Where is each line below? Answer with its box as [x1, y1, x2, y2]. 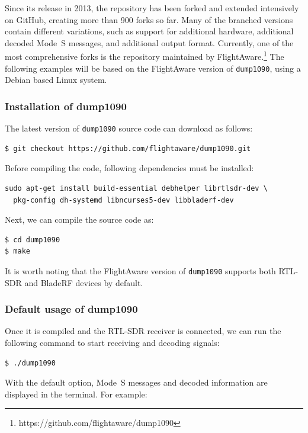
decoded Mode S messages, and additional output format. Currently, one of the [5, 36, 294, 49]
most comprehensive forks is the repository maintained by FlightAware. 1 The [5, 49, 284, 63]
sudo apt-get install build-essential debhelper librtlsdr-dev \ [5, 184, 268, 193]
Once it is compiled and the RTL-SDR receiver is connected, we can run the [5, 325, 281, 337]
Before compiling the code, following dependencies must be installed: [5, 162, 254, 174]
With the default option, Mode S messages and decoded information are [5, 376, 268, 389]
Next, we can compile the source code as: [5, 213, 154, 226]
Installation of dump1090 [5, 98, 127, 113]
